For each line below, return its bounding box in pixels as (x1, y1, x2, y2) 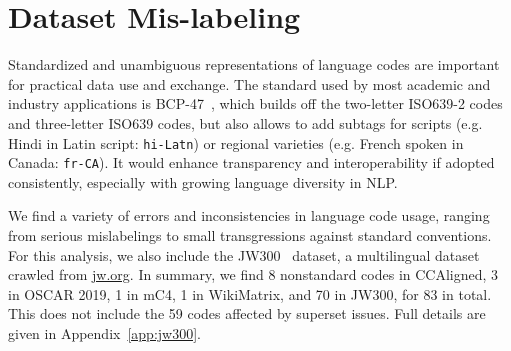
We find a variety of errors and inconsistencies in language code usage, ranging (8, 205, 490, 226)
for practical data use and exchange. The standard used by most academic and (8, 73, 491, 94)
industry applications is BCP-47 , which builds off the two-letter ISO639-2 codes (8, 93, 503, 114)
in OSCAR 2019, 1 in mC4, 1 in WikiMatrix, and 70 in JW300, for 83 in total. (8, 283, 492, 304)
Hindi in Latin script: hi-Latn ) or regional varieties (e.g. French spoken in (8, 132, 464, 153)
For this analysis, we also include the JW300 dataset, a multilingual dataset (8, 244, 480, 265)
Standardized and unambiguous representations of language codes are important (8, 54, 500, 75)
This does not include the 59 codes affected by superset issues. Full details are (8, 303, 486, 324)
